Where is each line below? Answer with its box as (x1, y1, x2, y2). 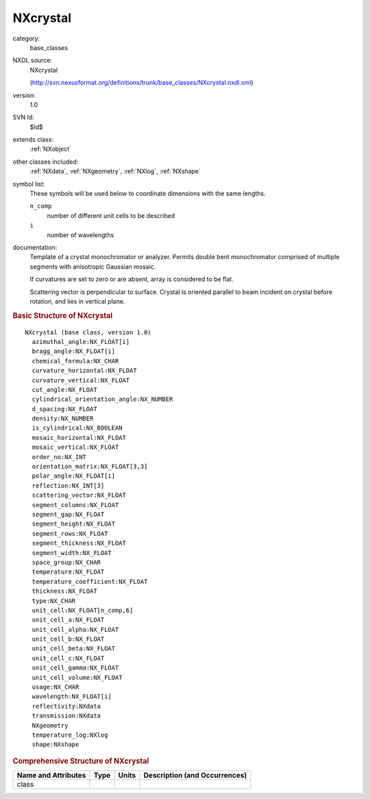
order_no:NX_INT (32, 453, 87, 460)
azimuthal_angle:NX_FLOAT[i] (32, 338, 130, 345)
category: (12, 34, 40, 42)
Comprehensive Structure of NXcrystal (12, 756, 149, 765)
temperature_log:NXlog (32, 730, 108, 739)
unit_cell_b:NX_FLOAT (32, 635, 105, 643)
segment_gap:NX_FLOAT (32, 511, 105, 518)
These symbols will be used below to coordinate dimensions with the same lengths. (29, 189, 266, 198)
